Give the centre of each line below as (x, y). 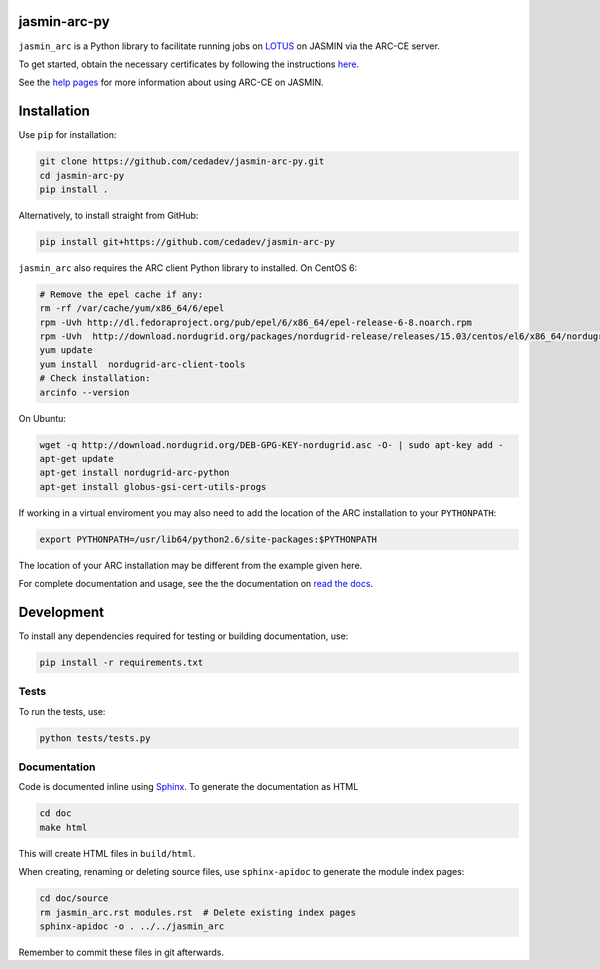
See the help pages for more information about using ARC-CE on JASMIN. (171, 82)
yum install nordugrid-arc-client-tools (142, 364)
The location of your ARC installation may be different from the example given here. (190, 565)
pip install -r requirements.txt (121, 663)
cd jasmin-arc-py (82, 175)
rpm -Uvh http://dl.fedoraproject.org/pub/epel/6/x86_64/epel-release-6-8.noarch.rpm (255, 322)
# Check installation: (95, 378)
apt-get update (76, 458)
